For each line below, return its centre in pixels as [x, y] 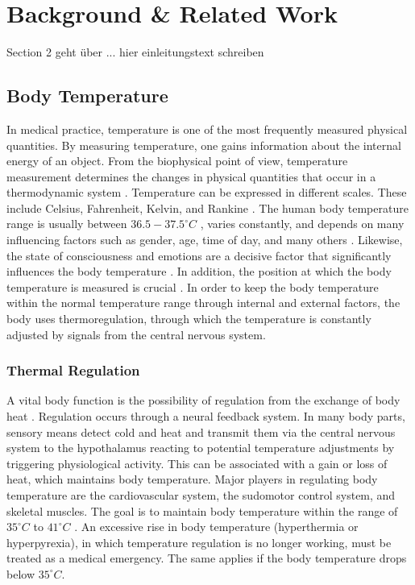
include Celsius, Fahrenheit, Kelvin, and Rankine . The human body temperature [207, 207]
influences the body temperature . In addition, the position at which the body [199, 271]
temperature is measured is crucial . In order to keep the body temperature [193, 286]
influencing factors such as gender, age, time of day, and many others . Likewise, [205, 240]
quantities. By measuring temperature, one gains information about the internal [204, 145]
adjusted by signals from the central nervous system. [136, 334]
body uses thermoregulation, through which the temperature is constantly [189, 319]
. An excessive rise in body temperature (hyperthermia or [216, 527]
